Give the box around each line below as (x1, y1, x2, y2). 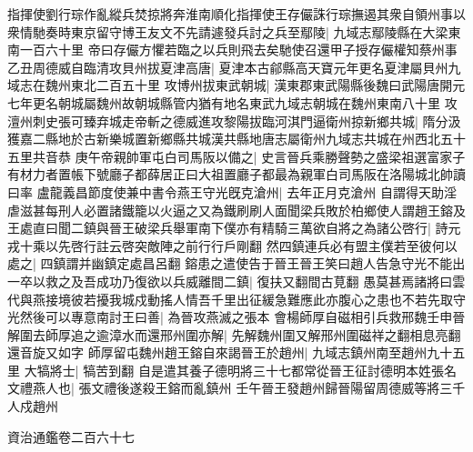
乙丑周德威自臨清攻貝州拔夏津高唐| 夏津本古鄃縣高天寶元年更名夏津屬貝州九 (7, 57, 461, 76)
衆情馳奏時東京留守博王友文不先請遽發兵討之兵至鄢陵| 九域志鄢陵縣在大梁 (7, 22, 448, 41)
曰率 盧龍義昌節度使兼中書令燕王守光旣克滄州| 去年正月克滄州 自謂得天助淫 (7, 182, 457, 201)
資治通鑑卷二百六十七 (7, 427, 135, 446)
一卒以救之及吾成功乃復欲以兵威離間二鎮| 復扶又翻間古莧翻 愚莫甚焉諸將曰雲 (7, 271, 466, 290)
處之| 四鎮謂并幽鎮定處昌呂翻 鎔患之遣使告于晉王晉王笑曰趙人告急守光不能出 (7, 254, 466, 273)
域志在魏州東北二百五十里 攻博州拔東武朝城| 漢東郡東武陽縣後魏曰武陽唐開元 (7, 75, 466, 95)
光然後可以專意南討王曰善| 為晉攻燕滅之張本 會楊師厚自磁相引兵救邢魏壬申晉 (7, 307, 466, 326)
